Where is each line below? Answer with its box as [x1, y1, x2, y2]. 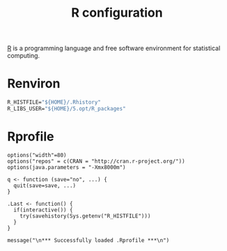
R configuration [71, 5, 163, 21]
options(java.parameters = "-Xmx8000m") [7, 163, 127, 171]
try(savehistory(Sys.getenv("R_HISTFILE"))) [19, 212, 151, 220]
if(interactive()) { [13, 207, 73, 213]
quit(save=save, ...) [13, 182, 77, 189]
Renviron [7, 76, 61, 92]
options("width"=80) [7, 152, 68, 159]
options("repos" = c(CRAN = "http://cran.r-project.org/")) [7, 158, 186, 165]
